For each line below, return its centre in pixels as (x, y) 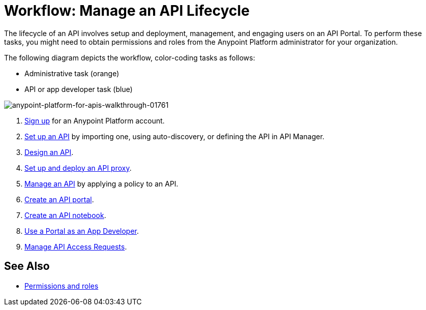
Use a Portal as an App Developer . (82, 231)
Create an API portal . (59, 199)
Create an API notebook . (65, 215)
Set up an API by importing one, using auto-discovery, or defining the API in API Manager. (175, 136)
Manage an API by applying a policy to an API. (101, 183)
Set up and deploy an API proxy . (78, 168)
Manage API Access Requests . (76, 246)
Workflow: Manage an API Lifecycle (127, 11)
